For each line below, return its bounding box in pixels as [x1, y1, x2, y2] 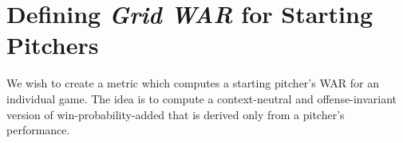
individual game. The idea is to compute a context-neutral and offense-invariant [6, 90, 397, 106]
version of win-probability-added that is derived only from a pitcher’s [6, 106, 345, 122]
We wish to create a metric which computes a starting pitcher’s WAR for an [6, 75, 379, 91]
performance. [6, 122, 70, 138]
